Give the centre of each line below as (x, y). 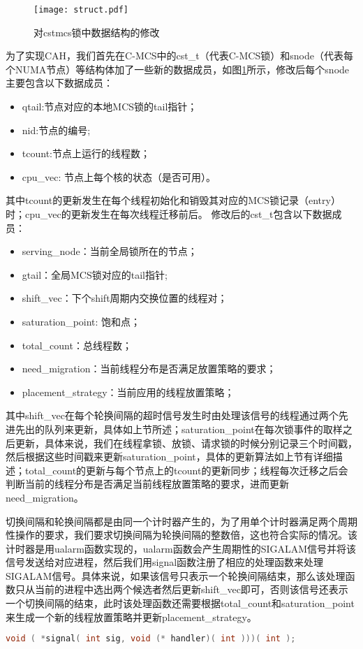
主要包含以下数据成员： (59, 83)
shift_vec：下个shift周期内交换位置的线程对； (125, 298)
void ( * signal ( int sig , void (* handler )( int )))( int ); (151, 639)
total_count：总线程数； (77, 345)
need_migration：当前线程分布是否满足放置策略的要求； (149, 369)
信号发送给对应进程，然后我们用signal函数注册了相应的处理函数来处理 (165, 562)
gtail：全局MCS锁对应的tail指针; (95, 274)
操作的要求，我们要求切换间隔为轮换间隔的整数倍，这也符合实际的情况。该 (186, 535)
